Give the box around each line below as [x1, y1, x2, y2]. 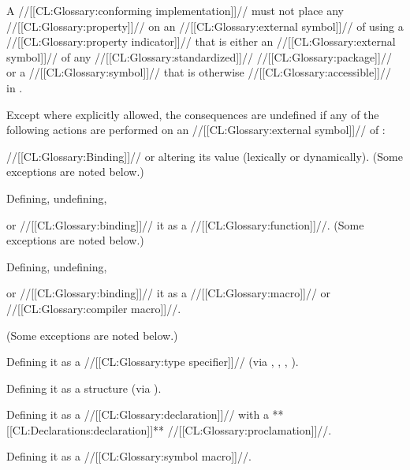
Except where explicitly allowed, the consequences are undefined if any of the [6, 106, 379, 122]
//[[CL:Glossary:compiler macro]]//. [6, 300, 181, 316]
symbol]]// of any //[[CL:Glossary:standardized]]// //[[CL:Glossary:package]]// [6, 48, 392, 65]
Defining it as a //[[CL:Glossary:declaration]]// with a [6, 406, 269, 423]
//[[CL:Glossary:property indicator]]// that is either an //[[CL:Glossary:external [6, 33, 396, 50]
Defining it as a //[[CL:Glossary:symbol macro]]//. [6, 448, 252, 464]
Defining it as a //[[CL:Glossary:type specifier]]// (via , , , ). [6, 353, 299, 370]
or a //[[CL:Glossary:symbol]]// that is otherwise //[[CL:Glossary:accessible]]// [6, 64, 391, 80]
